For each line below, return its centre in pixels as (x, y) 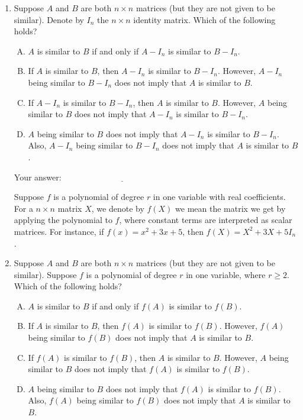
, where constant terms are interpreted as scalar (206, 220)
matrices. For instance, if (59, 231)
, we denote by (118, 208)
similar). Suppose (45, 274)
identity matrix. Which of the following (204, 19)
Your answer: (38, 177)
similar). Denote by (49, 19)
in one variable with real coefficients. (219, 197)
